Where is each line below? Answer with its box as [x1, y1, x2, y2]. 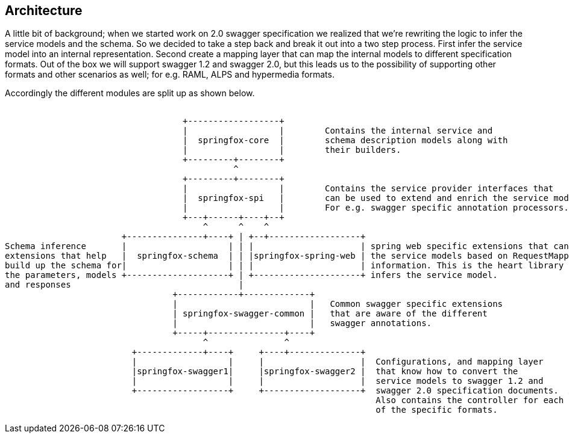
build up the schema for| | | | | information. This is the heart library [5, 261, 564, 271]
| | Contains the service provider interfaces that [183, 184, 554, 194]
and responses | [5, 280, 244, 290]
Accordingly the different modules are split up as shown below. [5, 88, 255, 99]
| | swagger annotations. [172, 318, 432, 328]
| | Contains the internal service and [183, 126, 493, 136]
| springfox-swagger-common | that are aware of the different [172, 309, 488, 319]
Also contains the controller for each [376, 395, 564, 406]
